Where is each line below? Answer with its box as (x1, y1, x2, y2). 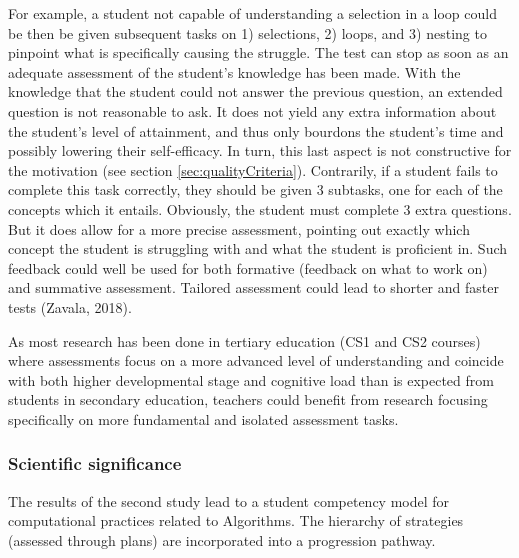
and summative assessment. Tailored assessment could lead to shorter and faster (8, 277, 499, 298)
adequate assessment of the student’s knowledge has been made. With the (8, 61, 461, 82)
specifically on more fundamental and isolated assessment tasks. (8, 408, 399, 429)
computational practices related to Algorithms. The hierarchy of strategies (8, 510, 464, 531)
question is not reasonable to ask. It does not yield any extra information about (8, 100, 497, 121)
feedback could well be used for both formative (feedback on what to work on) (8, 257, 488, 278)
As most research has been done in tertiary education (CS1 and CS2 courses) (8, 330, 481, 351)
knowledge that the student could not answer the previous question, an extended (8, 81, 503, 102)
